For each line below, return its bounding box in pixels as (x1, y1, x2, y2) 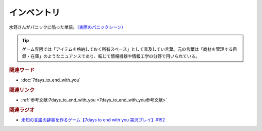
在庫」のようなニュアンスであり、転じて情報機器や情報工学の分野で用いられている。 (30, 53, 200, 59)
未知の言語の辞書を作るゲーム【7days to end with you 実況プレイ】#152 (21, 117, 165, 123)
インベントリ (9, 7, 61, 18)
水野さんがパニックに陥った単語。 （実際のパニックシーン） (9, 24, 126, 30)
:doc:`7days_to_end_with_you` (21, 77, 81, 83)
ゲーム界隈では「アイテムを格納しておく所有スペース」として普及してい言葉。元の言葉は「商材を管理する (22, 46, 233, 52)
